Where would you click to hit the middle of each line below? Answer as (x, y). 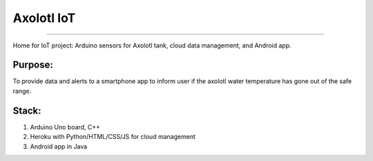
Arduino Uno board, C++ (65, 127)
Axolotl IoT (44, 18)
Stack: (27, 110)
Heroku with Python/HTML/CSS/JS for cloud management (113, 137)
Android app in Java (59, 146)
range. (22, 91)
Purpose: (33, 65)
